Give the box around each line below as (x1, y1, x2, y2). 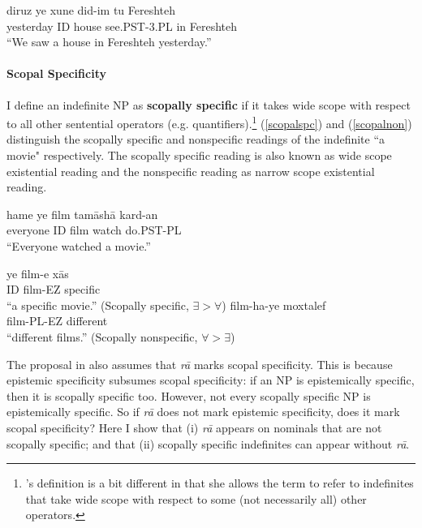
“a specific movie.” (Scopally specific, (6, 296, 189, 313)
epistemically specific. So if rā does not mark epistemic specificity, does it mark (6, 403, 400, 420)
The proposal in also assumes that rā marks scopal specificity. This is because (6, 355, 393, 372)
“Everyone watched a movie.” (6, 237, 151, 254)
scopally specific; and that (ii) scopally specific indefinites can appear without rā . (6, 435, 410, 452)
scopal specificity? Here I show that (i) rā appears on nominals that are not (6, 419, 382, 436)
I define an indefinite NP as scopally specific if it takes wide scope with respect (6, 96, 411, 113)
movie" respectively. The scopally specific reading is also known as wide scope (6, 147, 392, 164)
